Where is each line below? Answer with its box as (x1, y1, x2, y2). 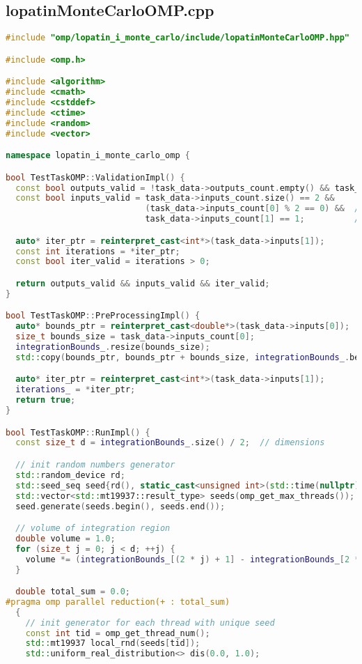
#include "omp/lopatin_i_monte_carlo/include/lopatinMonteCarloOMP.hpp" (6, 33, 349, 43)
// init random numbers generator (15, 460, 175, 470)
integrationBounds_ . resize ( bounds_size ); (15, 342, 210, 353)
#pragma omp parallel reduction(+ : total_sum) (6, 596, 230, 607)
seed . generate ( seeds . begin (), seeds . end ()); (15, 501, 226, 511)
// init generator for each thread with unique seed (25, 617, 275, 628)
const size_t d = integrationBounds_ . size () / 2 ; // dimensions (15, 438, 325, 448)
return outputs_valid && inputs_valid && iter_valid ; (15, 279, 270, 289)
